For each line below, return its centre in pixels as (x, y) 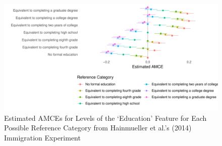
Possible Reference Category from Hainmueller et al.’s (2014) (98, 128)
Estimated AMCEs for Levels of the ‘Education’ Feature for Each (105, 118)
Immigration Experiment (42, 137)
